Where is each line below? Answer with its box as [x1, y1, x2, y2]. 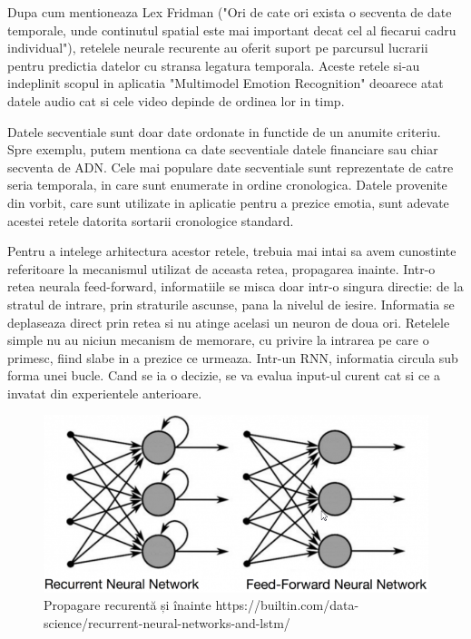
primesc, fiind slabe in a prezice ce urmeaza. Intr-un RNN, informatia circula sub [7, 348, 458, 367]
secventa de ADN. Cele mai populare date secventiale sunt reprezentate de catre [7, 157, 454, 176]
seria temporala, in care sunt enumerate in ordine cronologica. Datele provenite [7, 175, 447, 194]
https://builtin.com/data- [215, 595, 359, 614]
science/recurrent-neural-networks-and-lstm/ [44, 613, 290, 632]
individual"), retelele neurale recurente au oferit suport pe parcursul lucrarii [7, 38, 428, 57]
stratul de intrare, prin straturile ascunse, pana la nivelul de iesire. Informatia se [7, 294, 455, 313]
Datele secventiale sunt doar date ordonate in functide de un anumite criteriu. [7, 122, 441, 141]
